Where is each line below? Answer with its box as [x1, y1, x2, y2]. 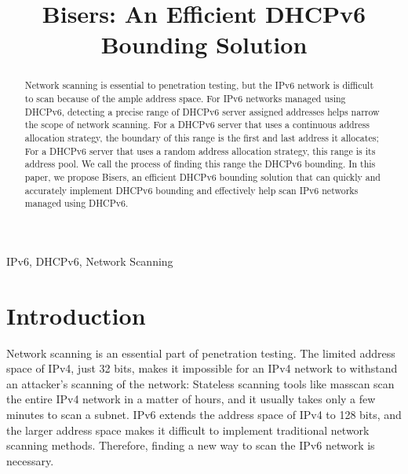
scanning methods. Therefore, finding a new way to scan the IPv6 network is [6, 437, 375, 454]
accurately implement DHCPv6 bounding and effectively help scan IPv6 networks [24, 183, 359, 197]
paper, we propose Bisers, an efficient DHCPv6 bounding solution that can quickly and [24, 170, 381, 183]
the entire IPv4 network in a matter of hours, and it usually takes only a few [6, 391, 376, 407]
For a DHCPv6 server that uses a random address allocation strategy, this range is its [24, 144, 376, 157]
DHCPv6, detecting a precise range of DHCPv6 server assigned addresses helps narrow [24, 105, 380, 118]
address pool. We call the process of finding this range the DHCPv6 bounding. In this [24, 157, 376, 171]
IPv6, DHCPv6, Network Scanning [6, 252, 173, 269]
